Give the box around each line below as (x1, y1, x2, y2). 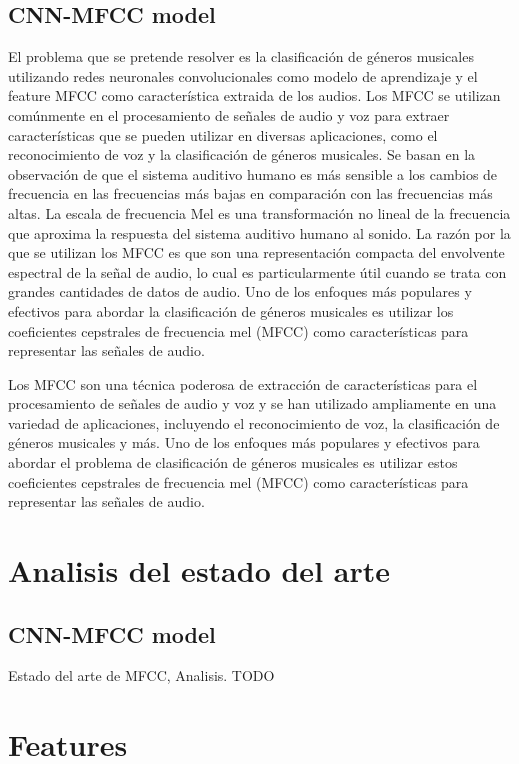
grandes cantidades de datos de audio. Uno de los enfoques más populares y (8, 281, 472, 302)
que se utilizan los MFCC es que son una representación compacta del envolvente (8, 242, 505, 263)
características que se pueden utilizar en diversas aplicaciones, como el (8, 124, 438, 145)
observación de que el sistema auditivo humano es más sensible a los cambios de (8, 163, 498, 184)
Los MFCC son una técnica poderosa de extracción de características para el (8, 373, 478, 394)
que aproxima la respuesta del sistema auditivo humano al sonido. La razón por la (8, 222, 511, 243)
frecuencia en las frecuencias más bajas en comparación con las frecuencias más (8, 183, 493, 204)
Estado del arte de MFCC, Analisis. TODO (8, 665, 275, 686)
